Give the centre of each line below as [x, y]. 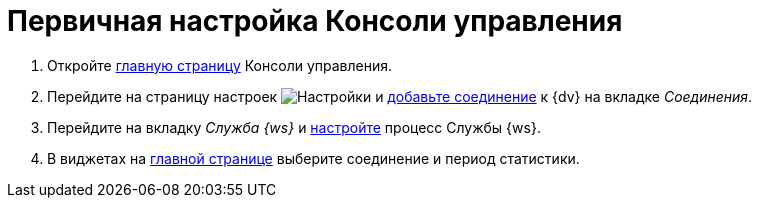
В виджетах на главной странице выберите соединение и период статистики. [313, 158]
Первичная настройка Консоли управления [315, 21]
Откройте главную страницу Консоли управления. [219, 65]
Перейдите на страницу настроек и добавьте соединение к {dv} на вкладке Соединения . [400, 96]
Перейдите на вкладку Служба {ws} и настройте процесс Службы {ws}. [294, 127]
